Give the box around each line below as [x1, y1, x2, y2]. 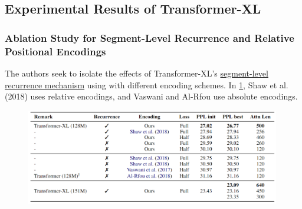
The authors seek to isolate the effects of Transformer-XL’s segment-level [5, 67, 268, 79]
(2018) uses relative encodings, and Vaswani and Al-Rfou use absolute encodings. [5, 90, 298, 102]
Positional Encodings [5, 44, 106, 58]
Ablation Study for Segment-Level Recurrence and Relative [5, 30, 294, 45]
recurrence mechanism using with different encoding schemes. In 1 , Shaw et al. [5, 78, 288, 91]
